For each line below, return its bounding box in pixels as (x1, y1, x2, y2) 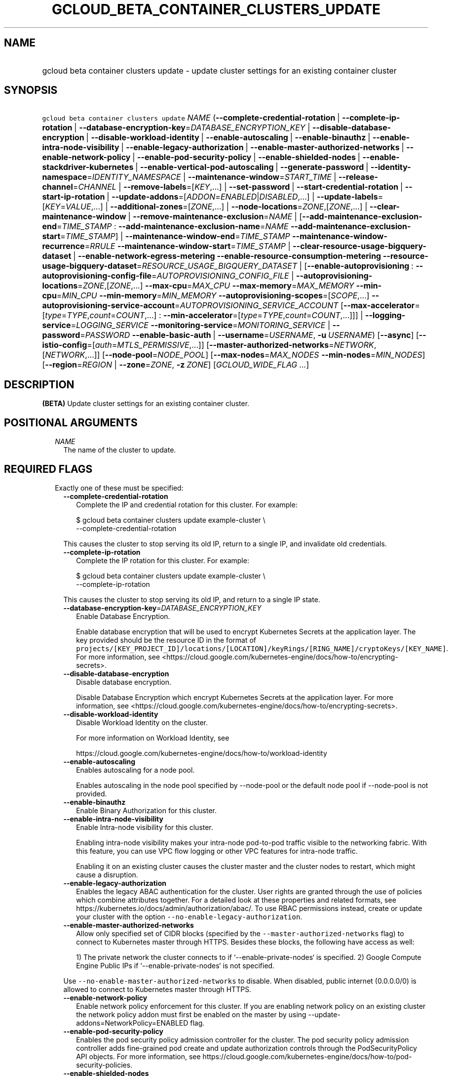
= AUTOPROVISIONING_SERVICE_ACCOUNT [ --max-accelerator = (175, 300, 420, 311)
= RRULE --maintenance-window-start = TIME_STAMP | (84, 241, 291, 251)
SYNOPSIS (4, 84, 58, 97)
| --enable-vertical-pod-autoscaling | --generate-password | (135, 162, 369, 172)
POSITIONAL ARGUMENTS (4, 416, 138, 429)
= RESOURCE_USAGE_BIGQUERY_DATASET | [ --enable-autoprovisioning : (137, 261, 414, 271)
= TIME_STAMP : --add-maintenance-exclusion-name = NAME (56, 221, 289, 232)
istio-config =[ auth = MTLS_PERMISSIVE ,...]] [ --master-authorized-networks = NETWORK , (42, 340, 377, 350)
